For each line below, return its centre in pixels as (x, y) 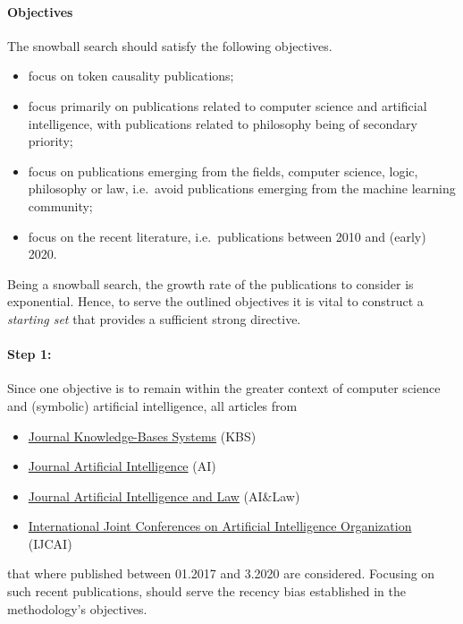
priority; (51, 141)
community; (60, 205)
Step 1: (29, 354)
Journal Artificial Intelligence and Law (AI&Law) (164, 496)
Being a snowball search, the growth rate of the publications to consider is (210, 283)
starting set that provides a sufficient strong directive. (154, 318)
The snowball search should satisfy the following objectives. (170, 45)
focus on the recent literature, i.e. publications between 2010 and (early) (227, 236)
